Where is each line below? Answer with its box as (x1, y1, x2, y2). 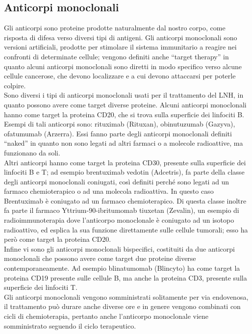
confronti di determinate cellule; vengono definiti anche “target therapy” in (4, 51, 229, 61)
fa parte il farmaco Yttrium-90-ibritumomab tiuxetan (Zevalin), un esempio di (4, 205, 239, 215)
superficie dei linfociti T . (4, 282, 77, 292)
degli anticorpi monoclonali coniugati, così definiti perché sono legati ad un (4, 176, 229, 186)
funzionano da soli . (4, 147, 60, 157)
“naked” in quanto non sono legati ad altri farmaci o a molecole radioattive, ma (4, 138, 243, 148)
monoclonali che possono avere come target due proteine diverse (4, 253, 196, 263)
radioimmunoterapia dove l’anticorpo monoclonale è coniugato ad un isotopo (4, 215, 234, 225)
